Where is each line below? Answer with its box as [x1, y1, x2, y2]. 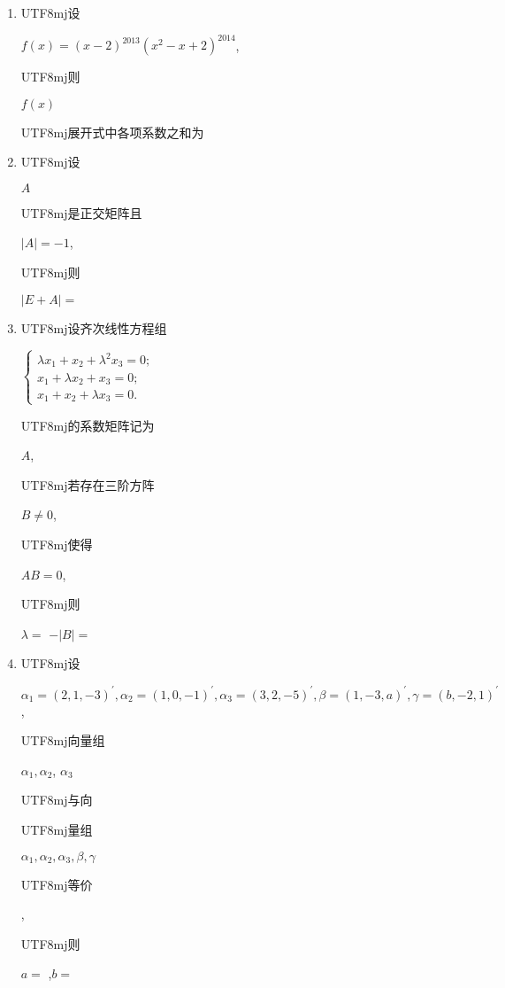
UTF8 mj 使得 [20, 535, 93, 554]
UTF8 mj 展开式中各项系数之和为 [20, 122, 204, 141]
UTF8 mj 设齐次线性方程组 [20, 318, 167, 337]
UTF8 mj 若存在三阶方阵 [20, 475, 155, 494]
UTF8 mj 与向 [20, 790, 93, 809]
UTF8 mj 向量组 [20, 731, 105, 750]
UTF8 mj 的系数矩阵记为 [20, 416, 155, 434]
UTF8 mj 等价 [20, 875, 93, 893]
